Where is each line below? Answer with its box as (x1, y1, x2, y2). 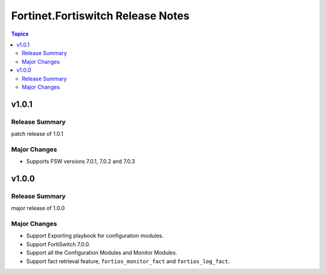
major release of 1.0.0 (11, 205, 65, 212)
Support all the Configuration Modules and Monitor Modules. (26, 249, 177, 256)
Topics (11, 30, 29, 37)
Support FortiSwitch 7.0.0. (26, 240, 91, 247)
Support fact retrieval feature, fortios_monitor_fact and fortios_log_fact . (26, 257, 230, 265)
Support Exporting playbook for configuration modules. (26, 232, 164, 240)
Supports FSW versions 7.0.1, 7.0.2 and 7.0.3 (26, 158, 135, 165)
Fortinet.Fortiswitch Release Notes (11, 9, 190, 22)
